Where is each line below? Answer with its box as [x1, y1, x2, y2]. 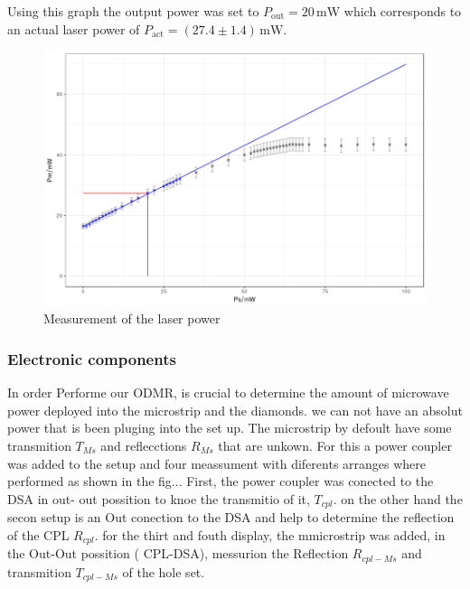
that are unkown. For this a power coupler [218, 436, 452, 455]
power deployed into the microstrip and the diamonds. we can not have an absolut [7, 400, 463, 419]
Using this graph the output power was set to [7, 2, 259, 20]
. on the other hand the [333, 489, 463, 508]
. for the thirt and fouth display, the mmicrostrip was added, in [94, 525, 446, 544]
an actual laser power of [7, 19, 140, 38]
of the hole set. [122, 562, 205, 581]
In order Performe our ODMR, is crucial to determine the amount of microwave [7, 383, 449, 402]
